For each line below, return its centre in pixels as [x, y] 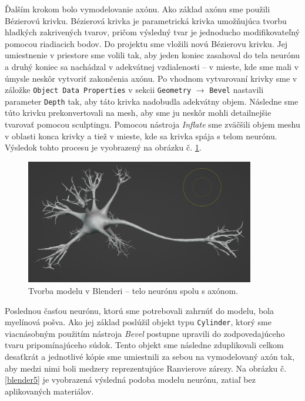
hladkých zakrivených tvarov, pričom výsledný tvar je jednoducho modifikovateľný [152, 32]
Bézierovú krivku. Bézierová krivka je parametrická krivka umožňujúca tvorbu [146, 20]
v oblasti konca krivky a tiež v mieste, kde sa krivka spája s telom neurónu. [141, 136]
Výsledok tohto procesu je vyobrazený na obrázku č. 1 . [103, 147]
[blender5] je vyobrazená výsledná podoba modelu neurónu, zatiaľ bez [130, 380]
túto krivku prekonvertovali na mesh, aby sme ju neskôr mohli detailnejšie [138, 113]
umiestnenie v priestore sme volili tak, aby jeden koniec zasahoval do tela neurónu [152, 55]
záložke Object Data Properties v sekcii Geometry [98, 90]
